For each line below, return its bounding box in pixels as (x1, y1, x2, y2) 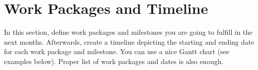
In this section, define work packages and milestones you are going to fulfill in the (4, 27, 253, 37)
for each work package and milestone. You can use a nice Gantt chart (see (4, 46, 230, 57)
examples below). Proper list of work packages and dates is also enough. (4, 56, 224, 66)
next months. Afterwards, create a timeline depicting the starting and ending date (4, 36, 255, 47)
